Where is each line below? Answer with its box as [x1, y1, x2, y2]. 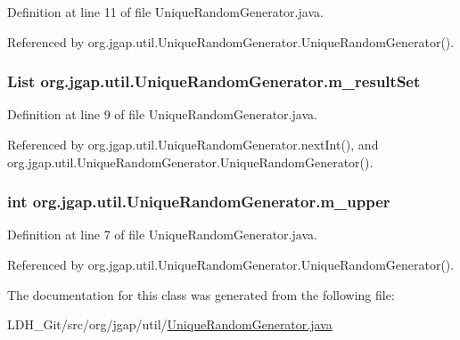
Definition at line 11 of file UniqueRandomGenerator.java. [7, 3, 324, 20]
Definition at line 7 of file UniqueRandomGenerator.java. [7, 225, 317, 244]
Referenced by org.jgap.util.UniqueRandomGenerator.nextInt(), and [7, 135, 379, 153]
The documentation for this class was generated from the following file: [7, 285, 395, 304]
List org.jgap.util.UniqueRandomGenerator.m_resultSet [7, 70, 421, 93]
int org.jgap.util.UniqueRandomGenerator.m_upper [7, 190, 390, 213]
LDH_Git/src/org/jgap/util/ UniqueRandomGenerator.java [7, 315, 333, 334]
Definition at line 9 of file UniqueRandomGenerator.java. [7, 105, 317, 124]
